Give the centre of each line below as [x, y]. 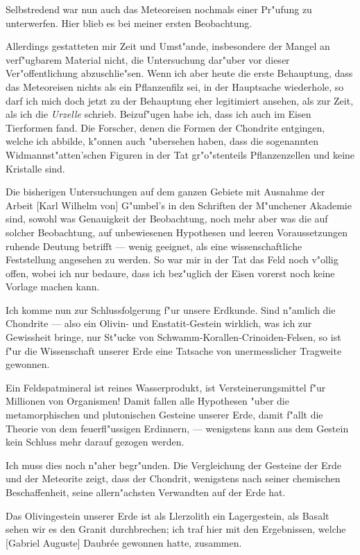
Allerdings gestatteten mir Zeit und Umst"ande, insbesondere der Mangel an [168, 46]
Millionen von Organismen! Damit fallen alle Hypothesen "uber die [147, 401]
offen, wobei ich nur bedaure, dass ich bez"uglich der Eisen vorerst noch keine [170, 273]
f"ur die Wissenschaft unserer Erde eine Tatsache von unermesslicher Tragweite [174, 350]
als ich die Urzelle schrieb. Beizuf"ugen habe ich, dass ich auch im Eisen [158, 114]
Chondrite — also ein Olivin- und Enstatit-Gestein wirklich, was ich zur [159, 323]
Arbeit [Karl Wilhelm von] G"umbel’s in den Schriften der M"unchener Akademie [179, 205]
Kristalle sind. [35, 168]
